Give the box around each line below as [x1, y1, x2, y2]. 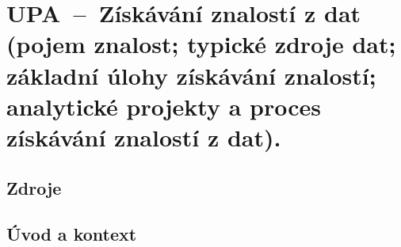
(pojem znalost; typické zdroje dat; [6, 28, 396, 60]
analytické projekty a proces [6, 89, 321, 122]
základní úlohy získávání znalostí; [6, 59, 376, 91]
